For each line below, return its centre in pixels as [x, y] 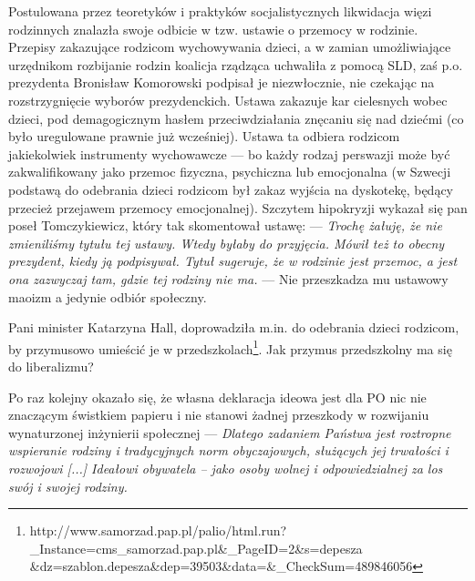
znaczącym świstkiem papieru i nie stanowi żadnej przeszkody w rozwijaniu [219, 415]
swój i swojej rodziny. [68, 486]
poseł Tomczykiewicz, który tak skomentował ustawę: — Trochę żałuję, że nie [225, 225]
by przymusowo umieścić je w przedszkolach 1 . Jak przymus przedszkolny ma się [230, 347]
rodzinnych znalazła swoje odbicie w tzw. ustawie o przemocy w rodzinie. [213, 29]
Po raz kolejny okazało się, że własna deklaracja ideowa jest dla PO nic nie [217, 397]
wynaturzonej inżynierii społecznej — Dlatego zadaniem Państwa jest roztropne [230, 432]
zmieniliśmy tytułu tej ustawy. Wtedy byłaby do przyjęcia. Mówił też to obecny [227, 243]
